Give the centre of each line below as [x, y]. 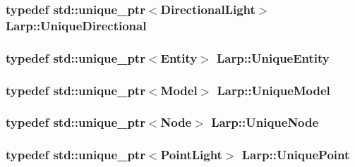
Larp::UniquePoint [296, 155]
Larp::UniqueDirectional [76, 25]
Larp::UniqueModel [273, 90]
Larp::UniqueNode [265, 122]
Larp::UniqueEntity [273, 57]
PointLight [191, 155]
